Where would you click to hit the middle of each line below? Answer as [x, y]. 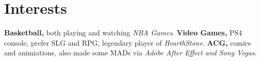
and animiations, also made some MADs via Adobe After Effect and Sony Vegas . [131, 53]
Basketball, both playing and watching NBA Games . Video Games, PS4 [123, 33]
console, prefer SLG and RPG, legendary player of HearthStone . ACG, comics [128, 42]
